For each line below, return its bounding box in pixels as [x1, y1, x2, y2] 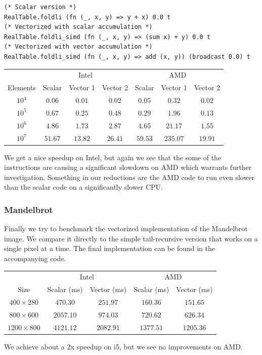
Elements [8, 82, 36, 93]
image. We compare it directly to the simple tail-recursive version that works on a [4, 233, 258, 243]
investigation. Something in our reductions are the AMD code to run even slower [4, 171, 254, 182]
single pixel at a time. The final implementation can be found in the [4, 243, 215, 254]
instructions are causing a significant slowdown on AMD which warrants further [4, 162, 252, 172]
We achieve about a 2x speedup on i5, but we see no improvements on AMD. [4, 341, 243, 351]
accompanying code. [4, 253, 66, 263]
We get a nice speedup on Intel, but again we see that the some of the [4, 152, 222, 162]
